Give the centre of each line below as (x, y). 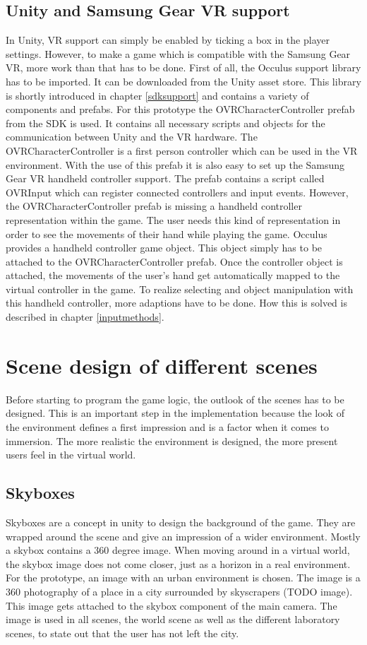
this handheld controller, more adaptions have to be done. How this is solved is (176, 303)
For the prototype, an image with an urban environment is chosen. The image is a (183, 578)
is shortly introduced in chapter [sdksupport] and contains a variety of (157, 95)
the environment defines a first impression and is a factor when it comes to (167, 426)
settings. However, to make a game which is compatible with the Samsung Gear (178, 53)
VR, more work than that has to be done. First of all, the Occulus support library (183, 67)
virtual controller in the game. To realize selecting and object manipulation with (180, 289)
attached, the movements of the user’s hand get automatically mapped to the (173, 275)
